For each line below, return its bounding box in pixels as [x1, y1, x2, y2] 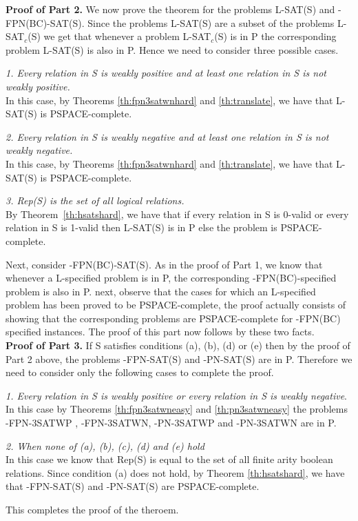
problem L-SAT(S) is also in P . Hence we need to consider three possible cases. [6, 42, 339, 57]
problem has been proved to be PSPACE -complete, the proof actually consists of [6, 297, 346, 312]
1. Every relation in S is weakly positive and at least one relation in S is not [6, 66, 326, 80]
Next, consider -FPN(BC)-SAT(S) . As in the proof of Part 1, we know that [6, 257, 323, 271]
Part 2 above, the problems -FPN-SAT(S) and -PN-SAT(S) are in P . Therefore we [6, 351, 352, 366]
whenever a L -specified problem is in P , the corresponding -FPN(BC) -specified [6, 271, 337, 285]
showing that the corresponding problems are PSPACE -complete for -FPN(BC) [6, 311, 341, 325]
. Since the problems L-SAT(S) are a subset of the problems [81, 15, 335, 30]
